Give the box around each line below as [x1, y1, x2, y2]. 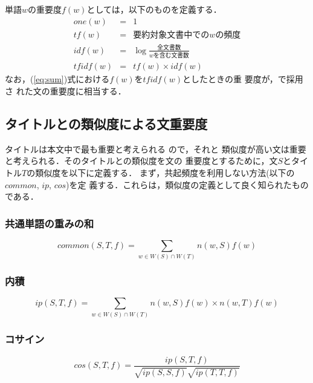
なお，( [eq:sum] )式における [5, 73, 110, 85]
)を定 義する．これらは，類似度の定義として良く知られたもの [66, 178, 309, 191]
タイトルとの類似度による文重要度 [5, 114, 208, 133]
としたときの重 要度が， [182, 73, 278, 85]
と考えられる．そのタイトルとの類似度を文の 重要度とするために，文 [5, 154, 278, 167]
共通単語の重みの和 [5, 215, 94, 231]
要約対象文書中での [133, 30, 210, 39]
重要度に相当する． [50, 84, 126, 97]
